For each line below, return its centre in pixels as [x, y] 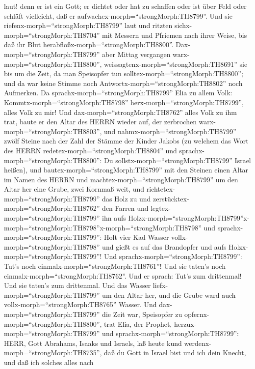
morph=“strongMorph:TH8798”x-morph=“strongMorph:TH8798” [103, 227]
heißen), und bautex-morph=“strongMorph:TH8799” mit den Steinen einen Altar [126, 170]
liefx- [160, 285]
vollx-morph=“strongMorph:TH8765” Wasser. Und [80, 304]
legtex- [161, 208]
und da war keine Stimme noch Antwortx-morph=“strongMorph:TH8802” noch [123, 83]
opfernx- [197, 314]
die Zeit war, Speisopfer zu [142, 314]
